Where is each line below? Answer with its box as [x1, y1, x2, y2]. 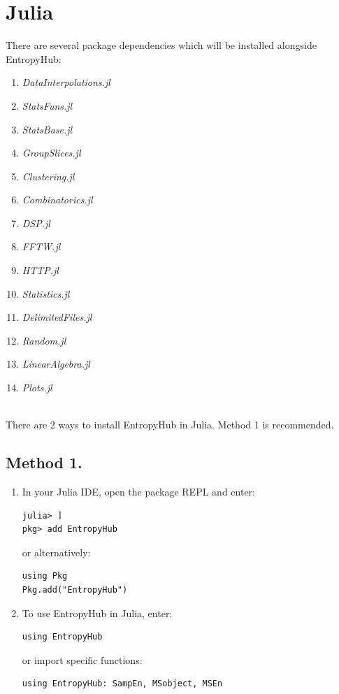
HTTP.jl [22, 263, 59, 277]
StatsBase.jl [22, 122, 73, 136]
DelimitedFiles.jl [22, 310, 92, 324]
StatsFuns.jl [22, 98, 73, 113]
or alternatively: [22, 544, 91, 559]
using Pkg [22, 571, 68, 581]
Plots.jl [22, 380, 52, 395]
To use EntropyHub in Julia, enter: [22, 605, 173, 620]
